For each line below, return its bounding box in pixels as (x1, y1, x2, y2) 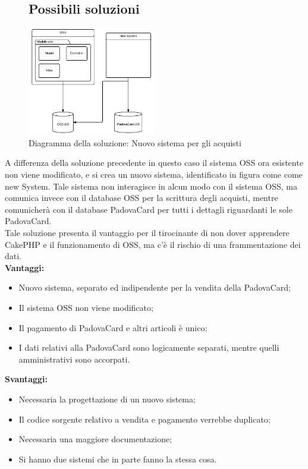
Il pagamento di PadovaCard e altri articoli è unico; (18, 321, 208, 333)
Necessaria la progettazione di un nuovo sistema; (18, 392, 196, 405)
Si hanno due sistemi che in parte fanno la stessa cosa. (18, 452, 217, 465)
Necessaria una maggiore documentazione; (18, 433, 172, 445)
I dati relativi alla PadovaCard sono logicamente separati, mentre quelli (18, 341, 279, 354)
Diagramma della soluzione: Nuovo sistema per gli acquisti (29, 136, 241, 149)
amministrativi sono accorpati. (18, 352, 130, 365)
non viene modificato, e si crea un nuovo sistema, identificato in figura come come (5, 168, 303, 180)
